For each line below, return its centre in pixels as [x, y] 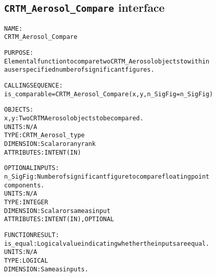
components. [24, 185]
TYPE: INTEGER [26, 202]
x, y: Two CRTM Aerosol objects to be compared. [74, 119]
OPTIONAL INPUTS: [32, 168]
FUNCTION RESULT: [32, 235]
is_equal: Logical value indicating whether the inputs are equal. [107, 243]
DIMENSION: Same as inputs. [46, 269]
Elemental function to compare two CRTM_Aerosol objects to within [107, 61]
